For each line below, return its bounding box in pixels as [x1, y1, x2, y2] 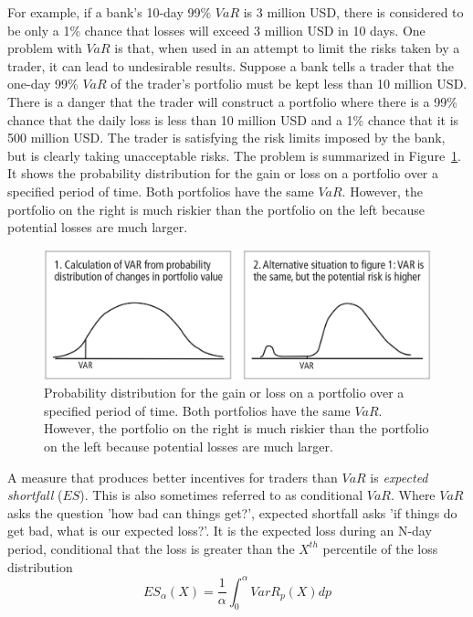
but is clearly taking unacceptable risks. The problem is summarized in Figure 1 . [7, 145, 462, 165]
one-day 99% [7, 74, 79, 93]
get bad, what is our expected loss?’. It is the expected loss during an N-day [7, 521, 432, 540]
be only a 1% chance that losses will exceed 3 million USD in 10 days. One [7, 20, 426, 39]
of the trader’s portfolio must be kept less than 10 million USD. [110, 74, 468, 93]
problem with [7, 38, 82, 58]
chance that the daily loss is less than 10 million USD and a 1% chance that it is [7, 110, 459, 129]
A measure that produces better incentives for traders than [7, 467, 338, 486]
